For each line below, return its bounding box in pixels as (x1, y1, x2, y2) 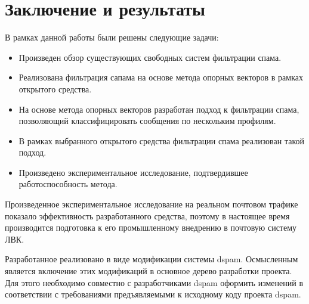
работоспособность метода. (18, 178, 118, 190)
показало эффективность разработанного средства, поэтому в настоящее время (5, 209, 290, 222)
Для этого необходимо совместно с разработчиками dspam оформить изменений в (5, 276, 304, 289)
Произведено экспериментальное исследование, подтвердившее (18, 166, 248, 178)
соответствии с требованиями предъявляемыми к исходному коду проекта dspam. (5, 288, 301, 300)
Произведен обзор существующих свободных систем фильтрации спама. (18, 51, 282, 63)
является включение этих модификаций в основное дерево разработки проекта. (5, 265, 292, 277)
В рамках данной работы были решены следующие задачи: (5, 31, 219, 44)
